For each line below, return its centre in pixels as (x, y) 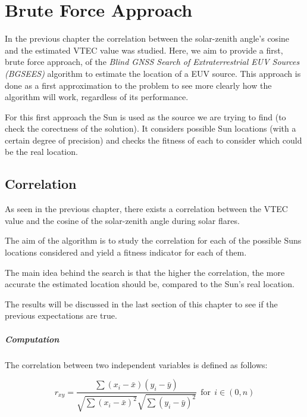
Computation (32, 339)
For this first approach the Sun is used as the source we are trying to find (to (145, 116)
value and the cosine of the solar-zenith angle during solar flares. (122, 220)
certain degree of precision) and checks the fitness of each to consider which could (153, 140)
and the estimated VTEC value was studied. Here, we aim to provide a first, (144, 50)
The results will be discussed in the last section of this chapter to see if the (141, 304)
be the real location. (41, 152)
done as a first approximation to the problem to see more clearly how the (138, 85)
